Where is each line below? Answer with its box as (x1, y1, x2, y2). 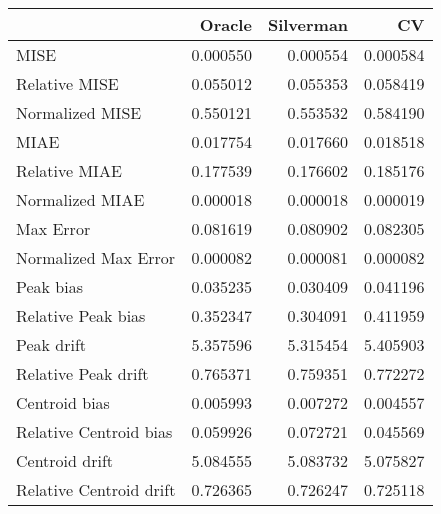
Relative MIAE (16, 159, 122, 182)
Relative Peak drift (16, 362, 149, 385)
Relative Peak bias (16, 304, 146, 327)
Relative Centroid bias (16, 420, 173, 443)
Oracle (199, 13, 252, 36)
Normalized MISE (16, 101, 142, 124)
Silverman (267, 13, 349, 36)
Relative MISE (16, 72, 119, 95)
